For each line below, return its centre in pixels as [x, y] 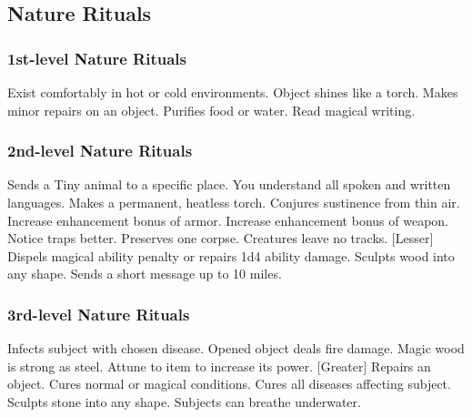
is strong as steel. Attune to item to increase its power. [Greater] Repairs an [219, 366]
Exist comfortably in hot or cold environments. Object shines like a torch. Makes [233, 92]
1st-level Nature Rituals [97, 58]
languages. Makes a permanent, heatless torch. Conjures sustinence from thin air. [234, 202]
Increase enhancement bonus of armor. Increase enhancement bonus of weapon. [228, 220]
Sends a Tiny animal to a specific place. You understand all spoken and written [229, 184]
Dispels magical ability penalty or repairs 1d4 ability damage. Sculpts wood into [231, 255]
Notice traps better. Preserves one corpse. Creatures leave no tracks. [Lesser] [221, 238]
